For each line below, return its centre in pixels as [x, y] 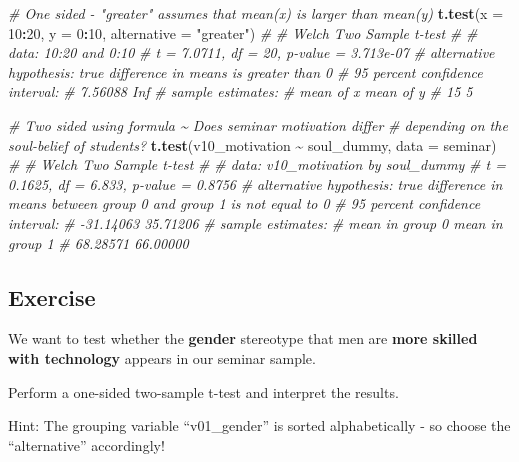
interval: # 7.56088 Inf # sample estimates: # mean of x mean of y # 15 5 [240, 91]
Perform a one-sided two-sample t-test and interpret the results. [203, 391]
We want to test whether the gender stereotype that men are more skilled [243, 338]
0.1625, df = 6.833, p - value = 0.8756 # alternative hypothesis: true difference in [255, 183]
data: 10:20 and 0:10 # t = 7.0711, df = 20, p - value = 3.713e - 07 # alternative [251, 52]
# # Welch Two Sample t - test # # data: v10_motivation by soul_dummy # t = [257, 164]
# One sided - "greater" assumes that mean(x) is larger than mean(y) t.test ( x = [256, 13]
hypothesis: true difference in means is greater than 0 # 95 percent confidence [245, 71]
